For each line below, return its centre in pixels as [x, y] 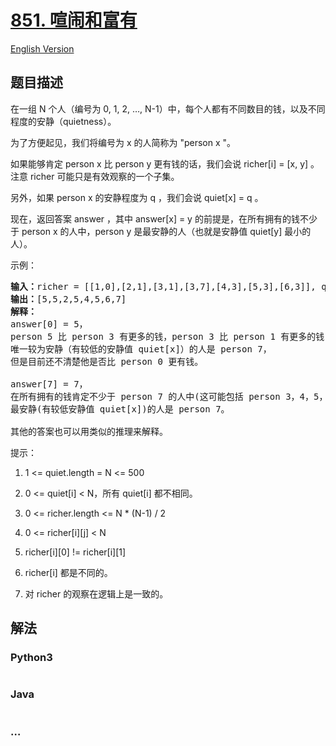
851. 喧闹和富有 [74, 20]
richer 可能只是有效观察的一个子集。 [104, 176]
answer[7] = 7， [49, 384]
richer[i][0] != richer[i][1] [75, 552]
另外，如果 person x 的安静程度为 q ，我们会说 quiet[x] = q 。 [137, 197]
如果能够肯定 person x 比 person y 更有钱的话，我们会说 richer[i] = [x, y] [159, 163]
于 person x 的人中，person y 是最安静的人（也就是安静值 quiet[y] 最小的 [161, 231]
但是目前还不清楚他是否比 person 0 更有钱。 [107, 361]
